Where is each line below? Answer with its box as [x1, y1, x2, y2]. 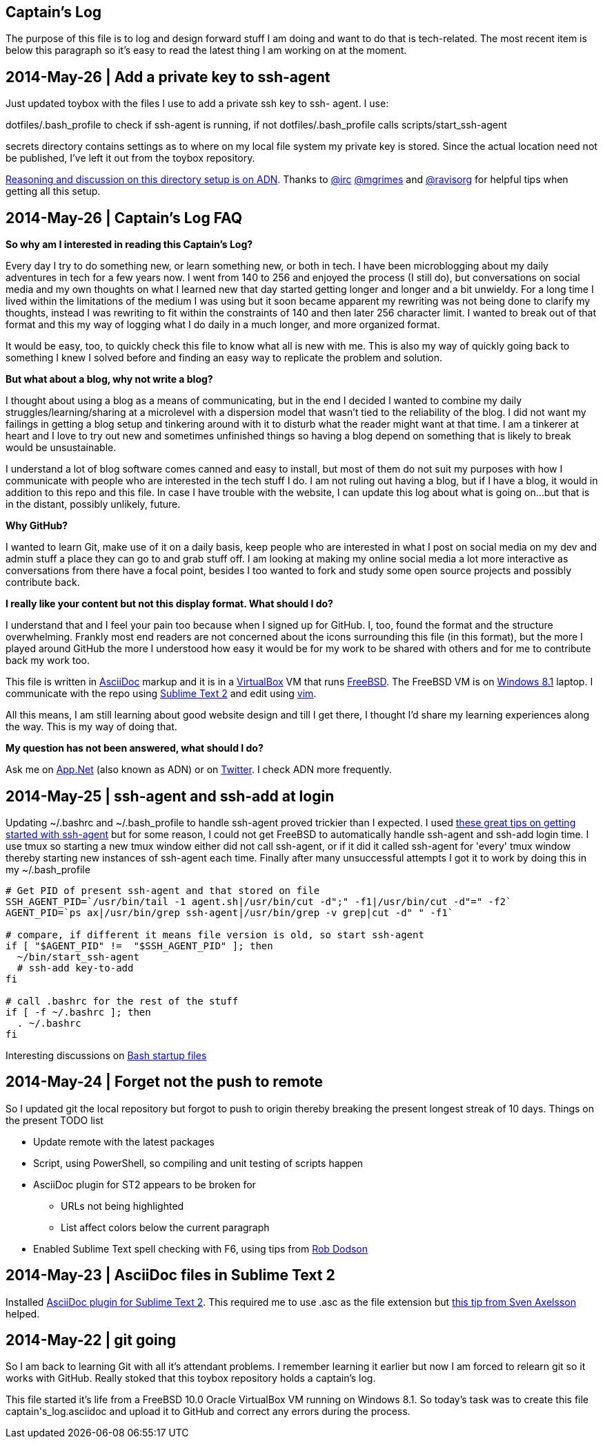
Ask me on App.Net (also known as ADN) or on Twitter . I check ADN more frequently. [6, 763, 392, 776]
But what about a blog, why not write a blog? [6, 373, 213, 386]
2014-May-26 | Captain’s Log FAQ [6, 209, 243, 227]
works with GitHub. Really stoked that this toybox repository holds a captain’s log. [6, 1372, 376, 1385]
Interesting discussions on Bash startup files [6, 1049, 207, 1061]
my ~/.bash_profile [6, 863, 90, 875]
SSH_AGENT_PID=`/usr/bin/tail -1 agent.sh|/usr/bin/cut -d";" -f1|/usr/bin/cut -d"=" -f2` [6, 895, 512, 907]
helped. [6, 1307, 40, 1320]
